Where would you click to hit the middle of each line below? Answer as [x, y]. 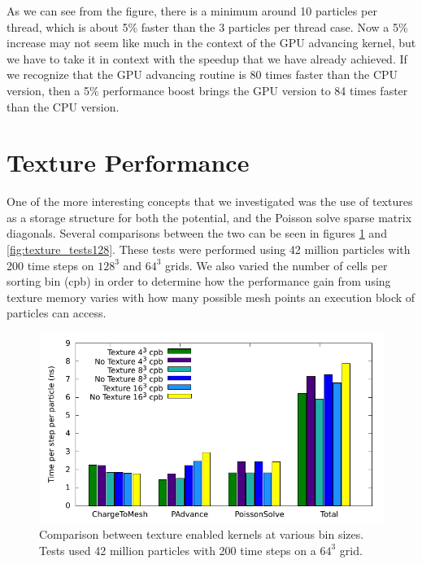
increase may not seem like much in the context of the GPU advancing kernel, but [211, 43]
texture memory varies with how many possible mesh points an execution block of [211, 297]
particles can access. [57, 313]
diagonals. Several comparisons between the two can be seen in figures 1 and [197, 233]
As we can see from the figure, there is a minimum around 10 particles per [192, 11]
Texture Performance [128, 162]
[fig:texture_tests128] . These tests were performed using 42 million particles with [209, 249]
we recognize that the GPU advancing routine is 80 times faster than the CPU [202, 74]
